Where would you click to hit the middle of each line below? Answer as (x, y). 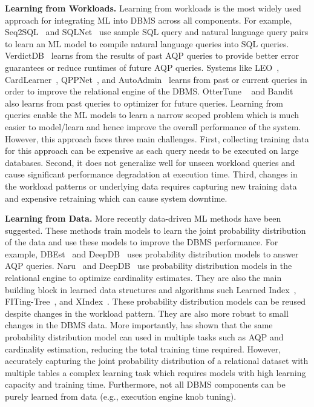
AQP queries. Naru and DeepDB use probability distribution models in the (149, 266)
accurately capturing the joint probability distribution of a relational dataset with (157, 361)
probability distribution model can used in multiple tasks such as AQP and (144, 337)
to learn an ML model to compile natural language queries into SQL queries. (147, 43)
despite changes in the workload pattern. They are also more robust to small (147, 313)
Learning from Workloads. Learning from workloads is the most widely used (153, 8)
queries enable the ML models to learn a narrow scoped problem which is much (152, 115)
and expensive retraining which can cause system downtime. (116, 198)
